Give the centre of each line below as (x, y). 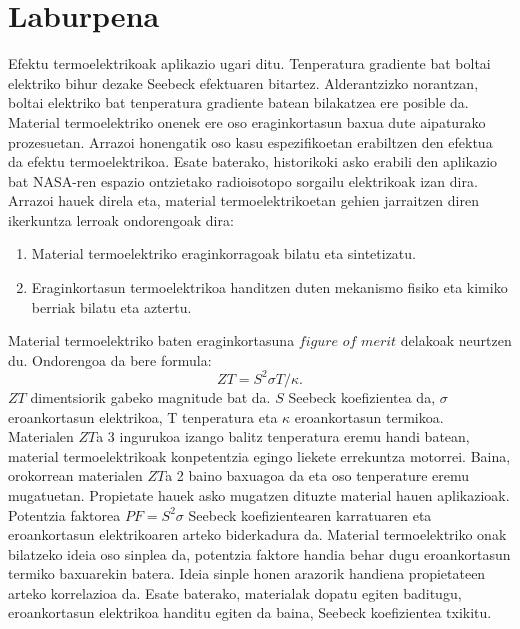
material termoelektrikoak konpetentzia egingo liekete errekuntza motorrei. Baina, (259, 455)
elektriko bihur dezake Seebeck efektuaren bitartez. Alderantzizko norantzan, (243, 82)
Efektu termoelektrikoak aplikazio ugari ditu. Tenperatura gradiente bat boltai (249, 63)
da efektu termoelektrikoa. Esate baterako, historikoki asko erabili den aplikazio (253, 161)
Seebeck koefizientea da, (362, 396)
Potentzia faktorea (64, 514)
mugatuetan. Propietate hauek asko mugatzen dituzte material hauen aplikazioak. (259, 494)
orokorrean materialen (75, 475)
